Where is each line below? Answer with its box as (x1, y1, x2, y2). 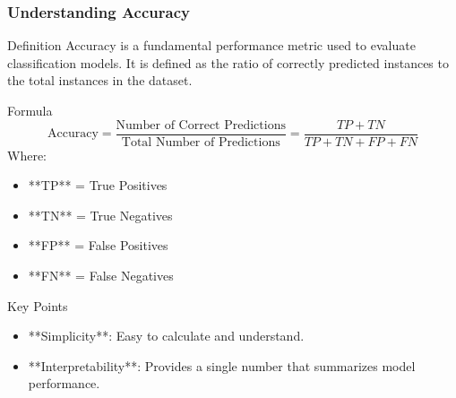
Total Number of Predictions (121, 135, 280, 149)
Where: (7, 145, 47, 164)
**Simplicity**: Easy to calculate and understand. (28, 326, 305, 345)
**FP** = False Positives (28, 236, 168, 255)
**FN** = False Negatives (28, 266, 174, 285)
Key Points (7, 296, 68, 315)
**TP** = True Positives (28, 176, 168, 195)
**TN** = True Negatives (28, 205, 173, 224)
